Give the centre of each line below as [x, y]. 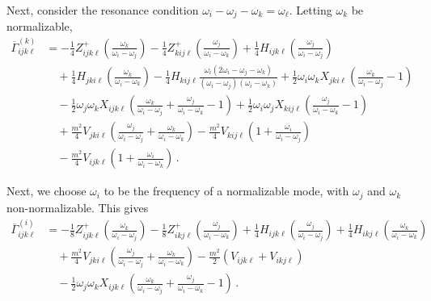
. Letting [311, 10]
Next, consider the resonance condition [103, 10]
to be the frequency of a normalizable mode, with [226, 191]
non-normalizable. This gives [78, 207]
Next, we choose [46, 191]
